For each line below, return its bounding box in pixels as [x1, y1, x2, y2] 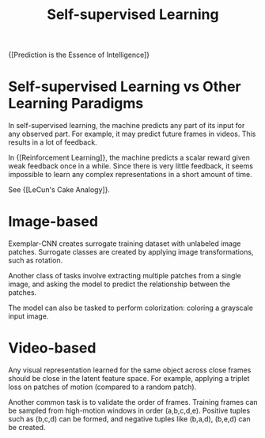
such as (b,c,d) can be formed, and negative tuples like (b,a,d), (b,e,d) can [8, 414, 251, 424]
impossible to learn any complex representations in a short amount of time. [8, 170, 252, 179]
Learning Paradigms [8, 95, 144, 112]
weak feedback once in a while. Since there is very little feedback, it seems [8, 161, 253, 171]
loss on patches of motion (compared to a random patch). [8, 382, 197, 391]
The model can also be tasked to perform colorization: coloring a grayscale [8, 303, 253, 313]
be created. [8, 423, 46, 432]
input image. [8, 312, 49, 321]
